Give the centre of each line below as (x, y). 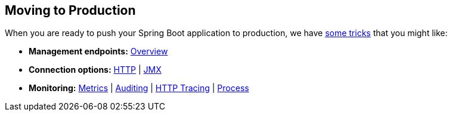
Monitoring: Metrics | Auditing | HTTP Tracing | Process (139, 88)
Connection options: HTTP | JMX (95, 70)
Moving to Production (70, 10)
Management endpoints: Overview (98, 51)
